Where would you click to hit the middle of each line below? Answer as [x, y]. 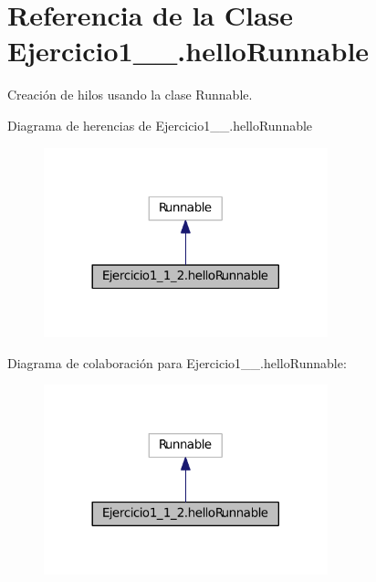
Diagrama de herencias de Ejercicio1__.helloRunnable [160, 125]
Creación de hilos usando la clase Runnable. [130, 95]
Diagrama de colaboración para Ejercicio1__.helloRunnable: [177, 362]
